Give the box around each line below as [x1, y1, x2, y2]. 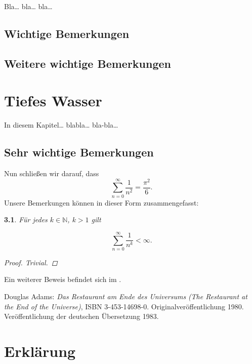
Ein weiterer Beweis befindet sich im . [4, 274, 121, 285]
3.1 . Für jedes [4, 214, 48, 225]
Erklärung [4, 341, 76, 361]
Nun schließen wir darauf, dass [4, 168, 99, 179]
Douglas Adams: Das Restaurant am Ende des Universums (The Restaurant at [4, 291, 247, 302]
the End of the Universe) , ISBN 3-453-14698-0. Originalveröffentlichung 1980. [4, 301, 244, 311]
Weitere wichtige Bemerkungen [4, 55, 171, 71]
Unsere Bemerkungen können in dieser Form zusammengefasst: [4, 197, 199, 208]
